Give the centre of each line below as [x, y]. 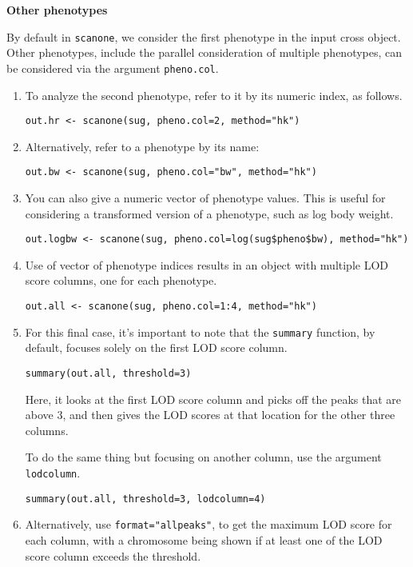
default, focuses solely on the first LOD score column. [156, 347]
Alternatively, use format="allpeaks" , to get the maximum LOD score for [208, 524]
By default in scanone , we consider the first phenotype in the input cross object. [204, 36]
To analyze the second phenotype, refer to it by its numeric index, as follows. [214, 95]
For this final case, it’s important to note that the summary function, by [200, 331]
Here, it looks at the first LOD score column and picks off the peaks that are [213, 399]
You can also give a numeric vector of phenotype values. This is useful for [205, 198]
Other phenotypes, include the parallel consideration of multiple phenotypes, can [205, 52]
